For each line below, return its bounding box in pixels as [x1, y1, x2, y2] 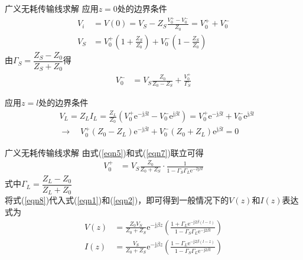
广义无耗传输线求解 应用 [5, 2, 99, 14]
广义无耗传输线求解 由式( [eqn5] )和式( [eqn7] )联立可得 [5, 146, 204, 158]
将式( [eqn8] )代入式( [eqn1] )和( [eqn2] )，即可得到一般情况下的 [5, 194, 229, 206]
